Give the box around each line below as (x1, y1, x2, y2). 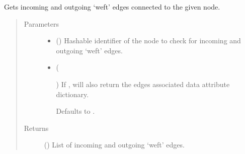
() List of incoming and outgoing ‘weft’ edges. (44, 139, 185, 150)
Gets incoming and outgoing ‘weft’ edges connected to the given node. (4, 2, 220, 12)
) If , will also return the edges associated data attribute (56, 79, 230, 89)
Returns (24, 122, 49, 133)
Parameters (24, 18, 59, 29)
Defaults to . (56, 106, 95, 116)
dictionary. (56, 89, 89, 99)
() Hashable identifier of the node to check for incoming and (56, 35, 241, 46)
